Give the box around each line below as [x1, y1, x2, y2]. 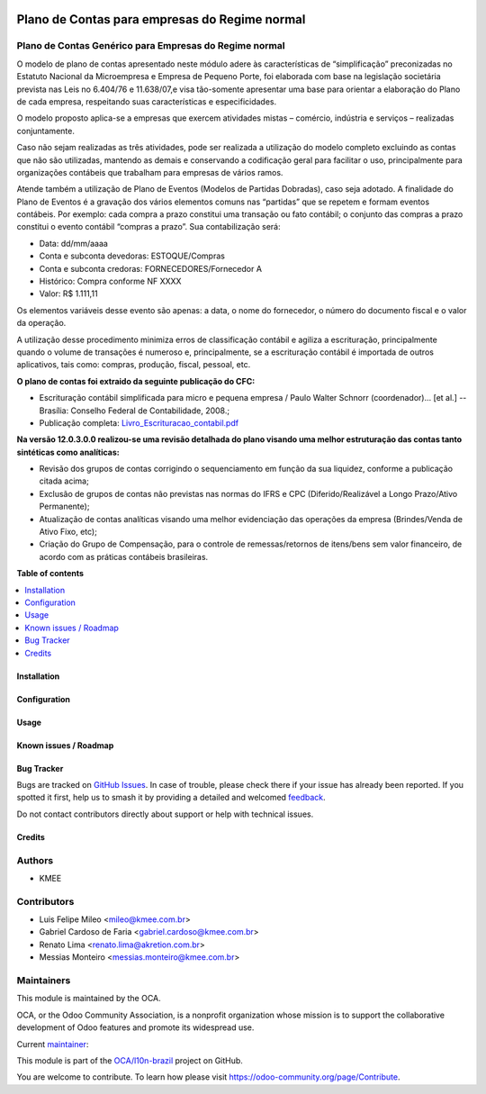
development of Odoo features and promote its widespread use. [16, 1022, 255, 1033]
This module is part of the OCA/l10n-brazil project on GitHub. [16, 1054, 243, 1066]
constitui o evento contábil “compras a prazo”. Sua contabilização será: [16, 222, 281, 232]
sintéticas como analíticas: [16, 447, 121, 457]
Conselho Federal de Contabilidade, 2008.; [70, 405, 229, 416]
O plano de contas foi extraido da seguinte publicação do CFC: [16, 375, 256, 386]
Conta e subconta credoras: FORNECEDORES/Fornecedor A [39, 263, 263, 274]
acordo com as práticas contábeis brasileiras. [39, 551, 209, 562]
